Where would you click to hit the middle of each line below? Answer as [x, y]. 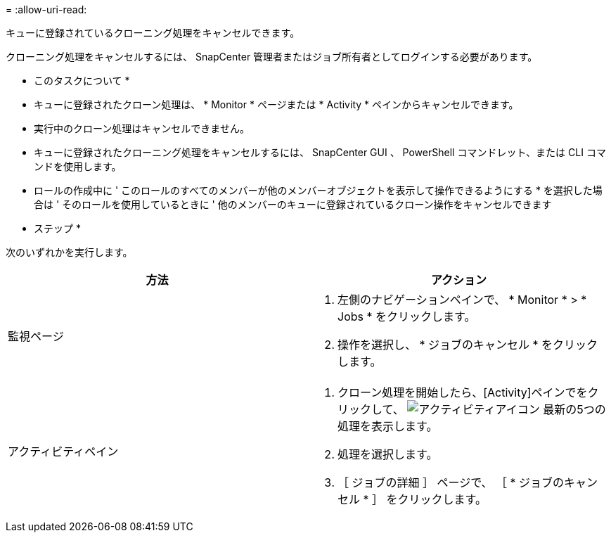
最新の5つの [574, 409]
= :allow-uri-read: [46, 9]
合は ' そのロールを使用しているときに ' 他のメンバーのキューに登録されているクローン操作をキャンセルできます [293, 204]
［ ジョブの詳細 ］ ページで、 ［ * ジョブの [451, 482]
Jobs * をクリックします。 [407, 316]
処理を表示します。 [388, 426]
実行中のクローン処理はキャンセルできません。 [142, 128]
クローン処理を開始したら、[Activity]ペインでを [463, 392]
